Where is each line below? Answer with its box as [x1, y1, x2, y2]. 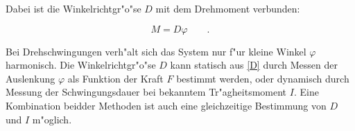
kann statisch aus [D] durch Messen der [170, 58, 338, 72]
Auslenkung [6, 71, 55, 85]
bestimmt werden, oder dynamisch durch [176, 71, 349, 85]
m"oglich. [32, 112, 72, 126]
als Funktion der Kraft [67, 71, 164, 85]
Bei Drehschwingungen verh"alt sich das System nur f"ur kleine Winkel [6, 44, 306, 58]
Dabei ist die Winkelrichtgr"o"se [6, 1, 141, 15]
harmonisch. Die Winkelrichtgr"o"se [6, 58, 156, 72]
